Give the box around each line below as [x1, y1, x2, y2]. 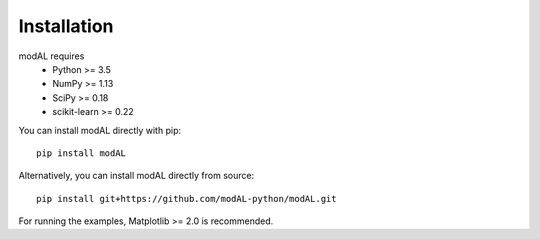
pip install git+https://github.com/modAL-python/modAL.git [36, 193, 337, 204]
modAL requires [18, 50, 85, 62]
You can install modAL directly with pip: [18, 124, 182, 136]
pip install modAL [36, 147, 127, 159]
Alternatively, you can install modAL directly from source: [18, 170, 255, 182]
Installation [18, 15, 114, 37]
